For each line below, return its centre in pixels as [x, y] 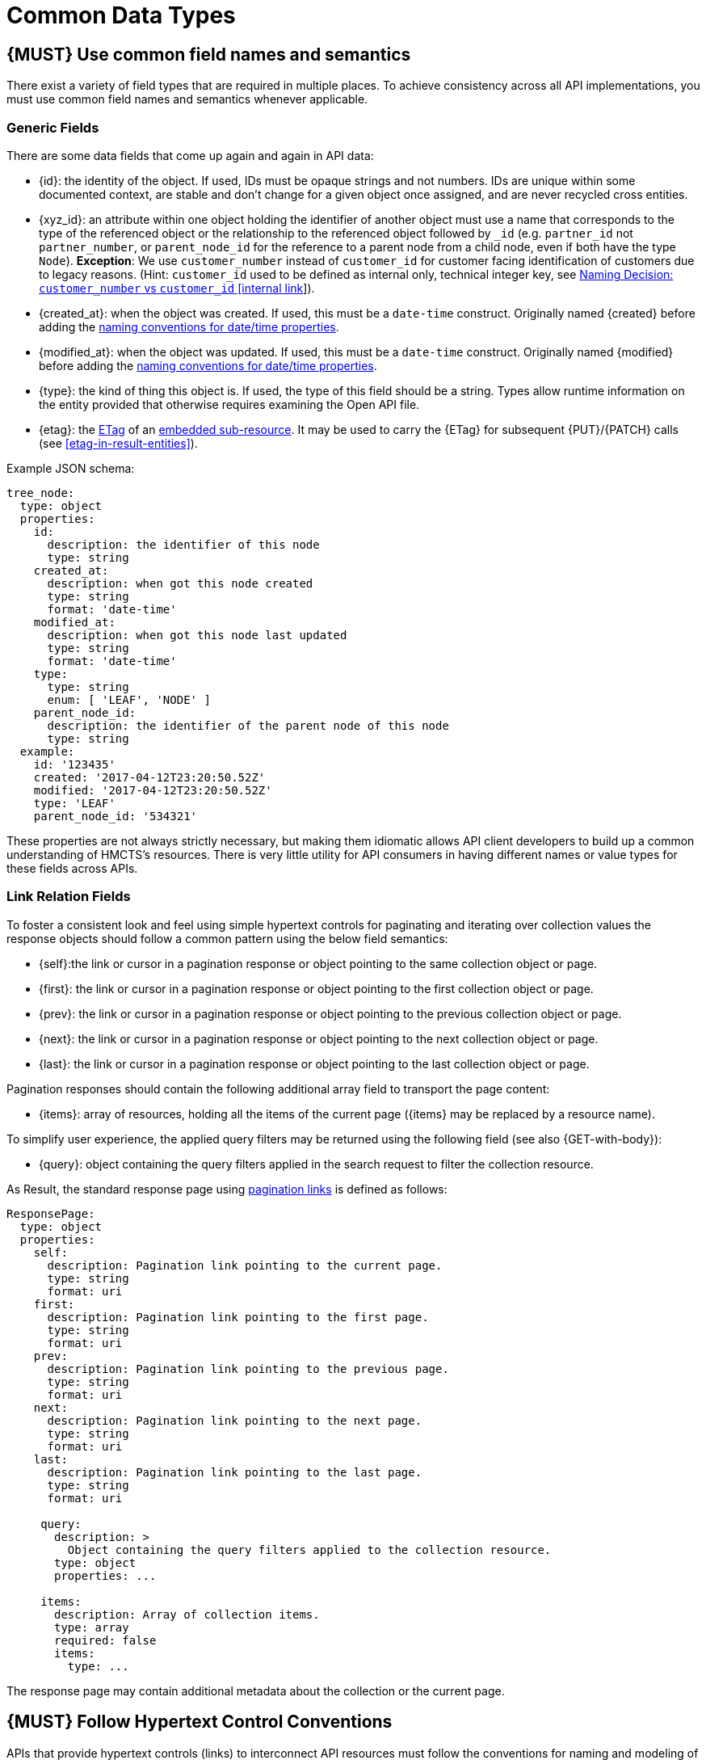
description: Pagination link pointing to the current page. [245, 1265]
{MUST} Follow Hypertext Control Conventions [200, 1722]
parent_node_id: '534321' [116, 816]
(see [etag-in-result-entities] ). [118, 443]
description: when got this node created [180, 583]
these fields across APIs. [72, 868]
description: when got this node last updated [197, 635]
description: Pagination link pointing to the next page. [235, 1420]
